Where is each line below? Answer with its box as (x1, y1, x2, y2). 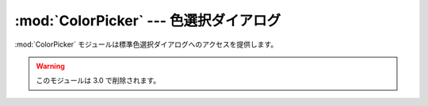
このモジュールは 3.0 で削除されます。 (36, 76, 161, 85)
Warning (36, 61, 65, 70)
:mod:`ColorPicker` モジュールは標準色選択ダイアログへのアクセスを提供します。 (14, 40, 278, 49)
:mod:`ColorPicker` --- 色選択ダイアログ (14, 12, 281, 29)
